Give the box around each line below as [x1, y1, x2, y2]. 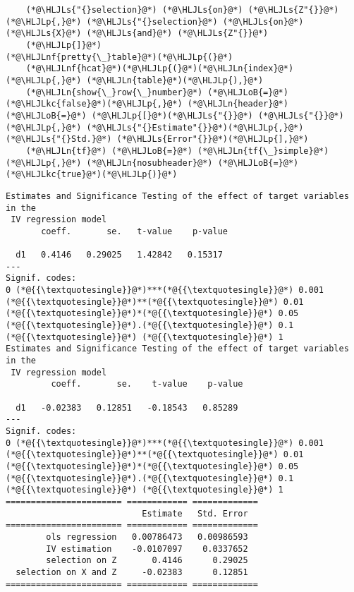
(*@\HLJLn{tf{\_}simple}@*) [197, 145, 329, 156]
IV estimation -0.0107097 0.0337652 [46, 543, 248, 554]
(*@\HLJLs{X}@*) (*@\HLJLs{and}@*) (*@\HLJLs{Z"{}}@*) [6, 28, 269, 39]
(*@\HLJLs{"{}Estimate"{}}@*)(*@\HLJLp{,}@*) [86, 122, 304, 133]
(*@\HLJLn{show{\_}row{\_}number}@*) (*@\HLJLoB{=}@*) [25, 87, 288, 97]
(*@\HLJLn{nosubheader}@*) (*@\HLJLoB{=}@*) [86, 157, 299, 168]
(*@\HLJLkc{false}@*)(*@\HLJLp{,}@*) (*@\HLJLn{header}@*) [6, 99, 288, 109]
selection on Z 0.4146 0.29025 [46, 555, 248, 566]
